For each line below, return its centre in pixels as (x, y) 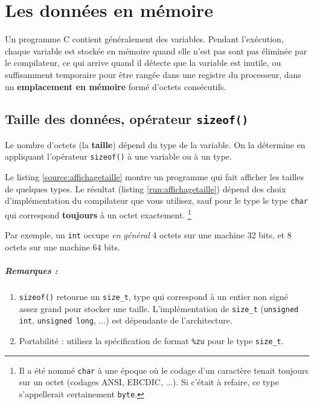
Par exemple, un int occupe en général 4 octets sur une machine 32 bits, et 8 (148, 235)
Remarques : (31, 271)
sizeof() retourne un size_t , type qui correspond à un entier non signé (153, 297)
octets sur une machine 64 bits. (62, 246)
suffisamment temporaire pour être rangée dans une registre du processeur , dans (153, 74)
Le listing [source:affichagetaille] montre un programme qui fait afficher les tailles (154, 177)
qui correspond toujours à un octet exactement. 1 (98, 213)
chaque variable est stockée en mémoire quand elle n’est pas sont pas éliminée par (156, 50)
